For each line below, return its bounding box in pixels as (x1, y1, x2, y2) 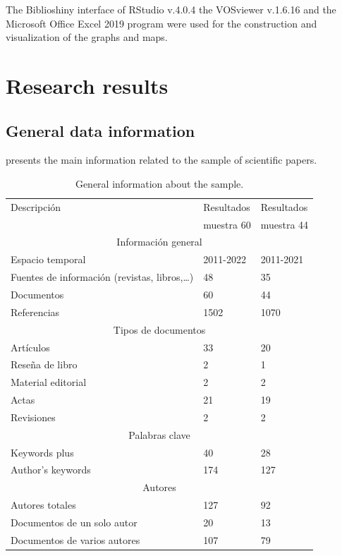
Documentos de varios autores (11, 532, 140, 547)
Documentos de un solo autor (11, 514, 138, 529)
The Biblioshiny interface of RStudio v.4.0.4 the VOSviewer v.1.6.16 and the (6, 2, 336, 16)
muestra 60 (203, 217, 251, 231)
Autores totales (11, 497, 76, 512)
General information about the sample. (75, 176, 244, 191)
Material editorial (11, 375, 87, 389)
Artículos (11, 339, 50, 354)
